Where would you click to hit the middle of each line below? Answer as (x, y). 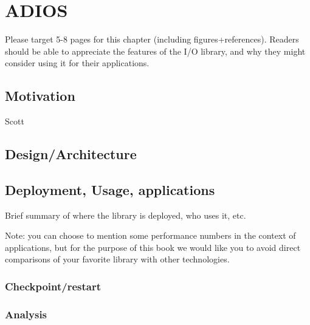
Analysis (26, 314)
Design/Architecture (71, 154)
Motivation (40, 96)
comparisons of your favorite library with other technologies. (117, 259)
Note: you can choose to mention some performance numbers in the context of (150, 235)
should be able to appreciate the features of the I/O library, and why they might (155, 51)
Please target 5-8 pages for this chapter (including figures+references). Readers (152, 39)
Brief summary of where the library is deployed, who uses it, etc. (126, 215)
